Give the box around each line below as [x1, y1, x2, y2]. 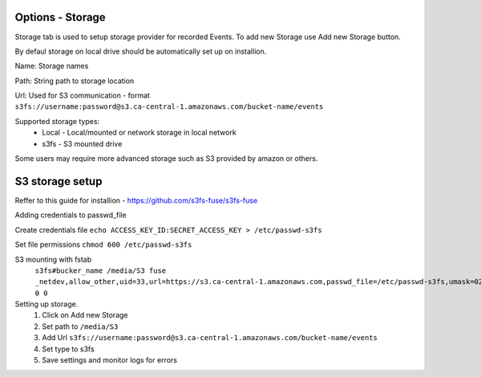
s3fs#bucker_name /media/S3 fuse [34, 266, 167, 275]
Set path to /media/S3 [42, 321, 119, 331]
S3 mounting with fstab [14, 255, 92, 264]
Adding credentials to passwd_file [14, 211, 127, 220]
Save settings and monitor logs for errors [42, 355, 178, 365]
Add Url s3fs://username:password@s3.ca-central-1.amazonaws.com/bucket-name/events [42, 333, 378, 343]
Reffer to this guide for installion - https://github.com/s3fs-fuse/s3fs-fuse [14, 195, 258, 205]
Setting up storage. [14, 299, 79, 309]
